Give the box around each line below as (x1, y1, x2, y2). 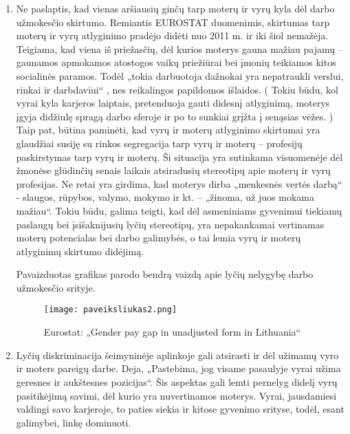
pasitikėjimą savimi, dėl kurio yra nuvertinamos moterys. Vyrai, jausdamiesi (16, 388, 337, 402)
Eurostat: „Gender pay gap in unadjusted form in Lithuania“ (43, 325, 301, 339)
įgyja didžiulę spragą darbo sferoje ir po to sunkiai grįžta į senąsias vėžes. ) (16, 109, 333, 123)
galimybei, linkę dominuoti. (16, 415, 131, 429)
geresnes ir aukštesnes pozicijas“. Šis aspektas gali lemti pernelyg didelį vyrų (16, 374, 338, 389)
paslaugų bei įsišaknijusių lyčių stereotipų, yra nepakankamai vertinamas (16, 217, 325, 231)
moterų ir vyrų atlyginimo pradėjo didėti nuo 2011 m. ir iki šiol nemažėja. (16, 28, 329, 43)
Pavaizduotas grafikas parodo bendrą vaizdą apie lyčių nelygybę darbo (16, 267, 314, 281)
